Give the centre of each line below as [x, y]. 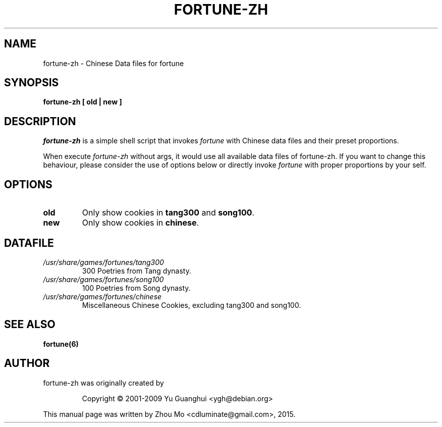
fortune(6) [61, 344]
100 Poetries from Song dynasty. [136, 288]
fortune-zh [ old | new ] [82, 102]
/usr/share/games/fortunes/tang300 [103, 262]
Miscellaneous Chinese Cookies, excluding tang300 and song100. [191, 305]
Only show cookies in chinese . [141, 223]
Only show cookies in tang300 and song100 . [168, 213]
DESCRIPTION [40, 121]
